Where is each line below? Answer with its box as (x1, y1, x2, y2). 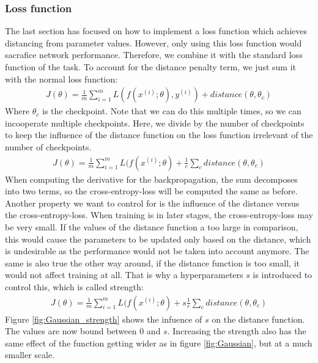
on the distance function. (212, 312, 305, 325)
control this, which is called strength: (5, 280, 144, 293)
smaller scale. (5, 348, 55, 361)
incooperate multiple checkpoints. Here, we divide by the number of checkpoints (5, 116, 305, 129)
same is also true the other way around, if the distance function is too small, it (5, 256, 300, 269)
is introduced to (253, 268, 312, 281)
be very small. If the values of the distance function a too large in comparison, (5, 221, 298, 233)
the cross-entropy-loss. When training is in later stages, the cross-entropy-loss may (5, 208, 313, 221)
